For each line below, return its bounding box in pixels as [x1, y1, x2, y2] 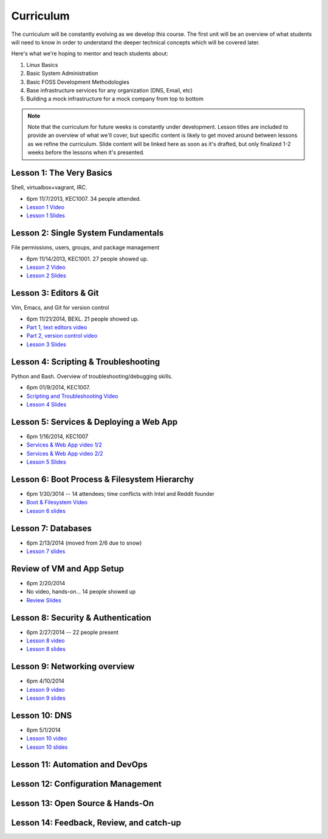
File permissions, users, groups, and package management [11, 244, 160, 251]
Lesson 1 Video [26, 203, 65, 211]
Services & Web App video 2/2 [26, 450, 103, 457]
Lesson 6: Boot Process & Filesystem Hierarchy [11, 474, 194, 484]
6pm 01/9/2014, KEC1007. [26, 384, 91, 391]
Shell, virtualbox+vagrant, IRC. [11, 184, 87, 191]
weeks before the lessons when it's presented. [27, 149, 145, 156]
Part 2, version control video [26, 332, 98, 339]
